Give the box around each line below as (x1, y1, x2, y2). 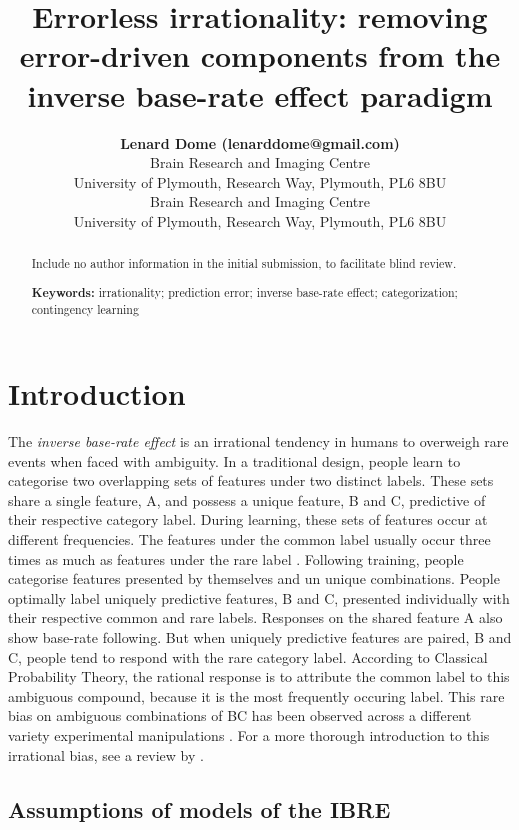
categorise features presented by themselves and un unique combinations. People (8, 568, 500, 589)
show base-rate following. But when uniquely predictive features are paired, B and (8, 627, 512, 647)
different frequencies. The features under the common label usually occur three (8, 529, 491, 550)
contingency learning (31, 301, 139, 318)
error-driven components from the (19, 35, 501, 76)
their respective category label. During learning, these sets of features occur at (8, 509, 488, 530)
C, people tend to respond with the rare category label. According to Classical (8, 646, 488, 667)
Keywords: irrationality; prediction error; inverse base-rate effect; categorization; (31, 283, 458, 301)
